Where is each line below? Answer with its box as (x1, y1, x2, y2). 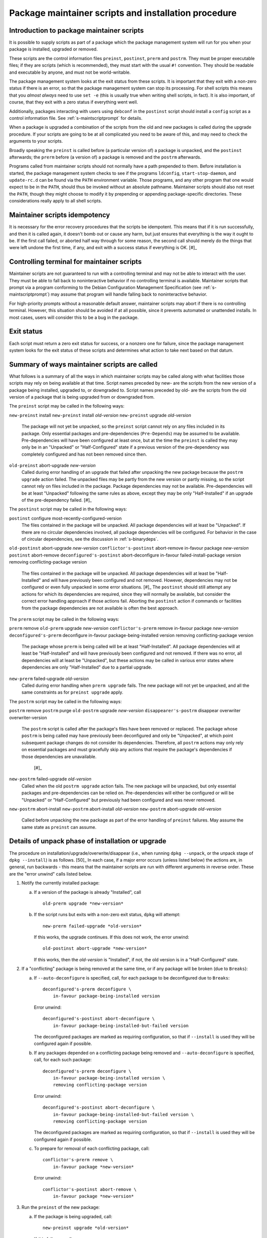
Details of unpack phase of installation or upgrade (9, 837, 167, 845)
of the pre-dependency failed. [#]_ (21, 497, 92, 503)
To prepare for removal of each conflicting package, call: (34, 1145, 150, 1151)
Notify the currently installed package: (21, 880, 100, 886)
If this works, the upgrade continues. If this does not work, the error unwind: (34, 934, 189, 940)
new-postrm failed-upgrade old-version (9, 776, 91, 782)
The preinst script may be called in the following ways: (9, 403, 125, 409)
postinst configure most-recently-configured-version (9, 515, 122, 521)
